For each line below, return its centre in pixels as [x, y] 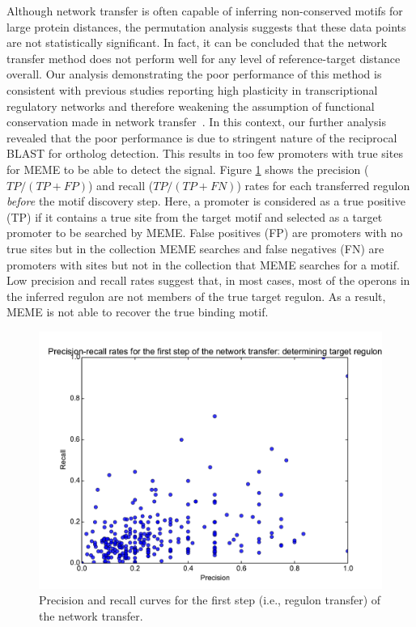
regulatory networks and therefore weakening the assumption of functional [191, 106]
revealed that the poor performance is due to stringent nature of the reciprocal [202, 137]
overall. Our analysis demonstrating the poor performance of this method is [194, 74]
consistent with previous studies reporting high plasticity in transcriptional [192, 89]
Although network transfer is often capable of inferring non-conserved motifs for [205, 11]
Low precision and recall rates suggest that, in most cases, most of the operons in [208, 280]
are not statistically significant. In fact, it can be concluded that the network [197, 42]
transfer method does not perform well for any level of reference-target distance [204, 58]
